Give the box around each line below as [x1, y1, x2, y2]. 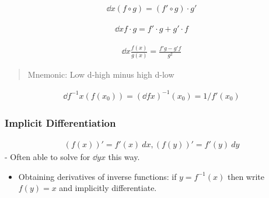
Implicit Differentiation [5, 115, 116, 130]
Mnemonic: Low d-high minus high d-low [27, 68, 174, 80]
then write [227, 170, 264, 182]
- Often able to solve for [5, 151, 90, 163]
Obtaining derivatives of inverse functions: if [18, 170, 177, 182]
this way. [108, 151, 140, 163]
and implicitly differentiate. [59, 182, 157, 194]
